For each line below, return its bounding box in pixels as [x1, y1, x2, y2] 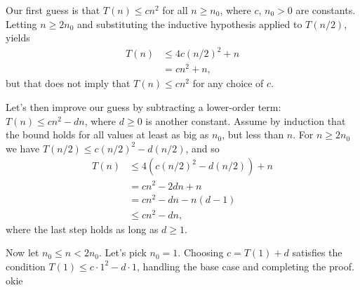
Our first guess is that [6, 3, 100, 17]
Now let [6, 245, 39, 260]
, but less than [222, 127, 284, 142]
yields [6, 30, 30, 45]
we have [6, 140, 40, 155]
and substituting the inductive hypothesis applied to [77, 16, 302, 31]
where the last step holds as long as [6, 221, 159, 236]
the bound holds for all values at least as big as [6, 127, 209, 142]
